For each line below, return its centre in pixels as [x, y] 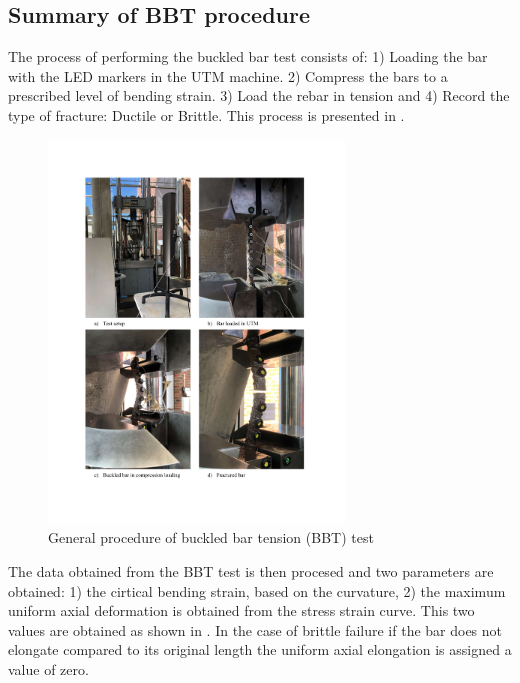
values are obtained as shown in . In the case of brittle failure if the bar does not [255, 629]
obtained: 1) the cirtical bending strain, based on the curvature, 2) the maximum [257, 590]
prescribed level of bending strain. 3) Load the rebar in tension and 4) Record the [259, 95]
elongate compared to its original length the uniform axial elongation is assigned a [260, 649]
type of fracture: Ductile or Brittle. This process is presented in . [206, 114]
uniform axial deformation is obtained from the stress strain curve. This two [241, 610]
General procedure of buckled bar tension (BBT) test [211, 537]
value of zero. [48, 668]
